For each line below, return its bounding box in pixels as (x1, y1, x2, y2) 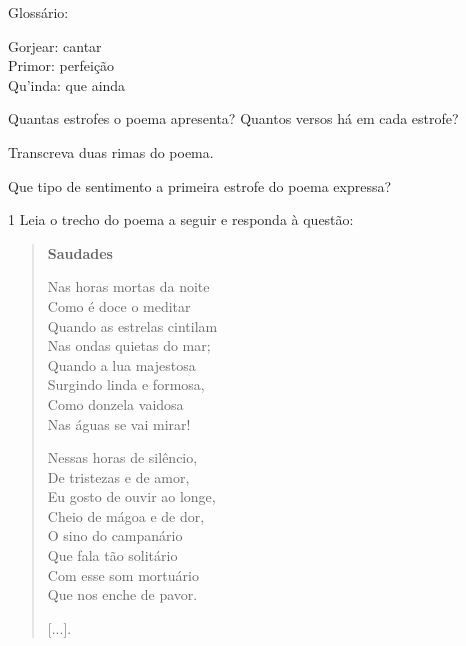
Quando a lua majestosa (47, 354, 196, 375)
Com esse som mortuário (47, 564, 199, 585)
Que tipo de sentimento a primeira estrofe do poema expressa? (8, 175, 392, 196)
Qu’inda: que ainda (8, 74, 126, 95)
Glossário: (8, 2, 69, 22)
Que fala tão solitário (47, 545, 178, 566)
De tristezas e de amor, (47, 466, 190, 487)
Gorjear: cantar (8, 35, 102, 56)
